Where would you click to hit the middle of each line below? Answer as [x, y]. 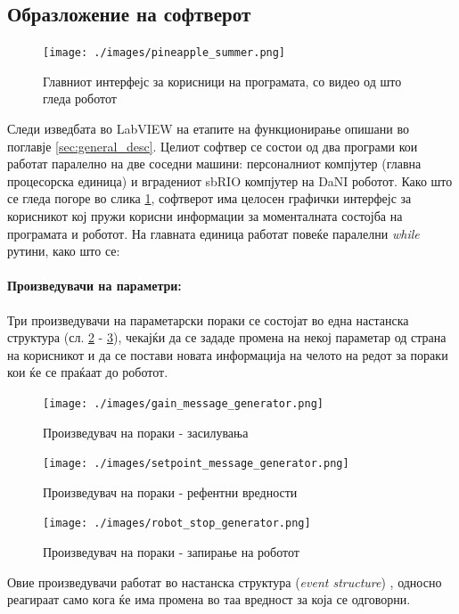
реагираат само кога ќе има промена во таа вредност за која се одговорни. [209, 599]
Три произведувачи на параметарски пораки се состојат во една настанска [208, 319]
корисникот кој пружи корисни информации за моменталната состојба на [205, 216]
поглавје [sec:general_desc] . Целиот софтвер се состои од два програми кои [213, 146]
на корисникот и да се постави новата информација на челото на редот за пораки [228, 354]
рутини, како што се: [64, 251]
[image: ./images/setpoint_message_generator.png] [196, 464]
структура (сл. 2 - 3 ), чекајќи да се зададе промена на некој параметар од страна [227, 337]
